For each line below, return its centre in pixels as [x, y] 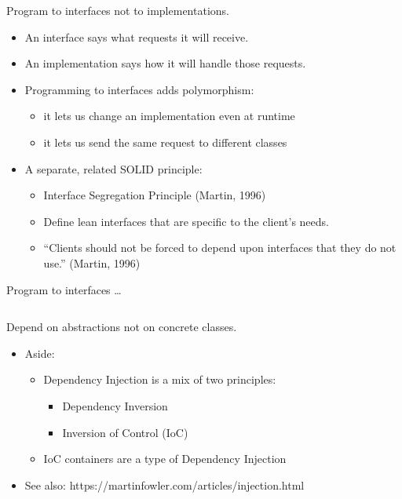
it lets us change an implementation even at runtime [169, 116]
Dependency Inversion [115, 405]
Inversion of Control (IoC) [125, 432]
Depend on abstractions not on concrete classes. [122, 327]
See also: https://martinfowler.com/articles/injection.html [164, 484]
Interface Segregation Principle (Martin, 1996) [155, 195]
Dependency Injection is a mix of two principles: [160, 379]
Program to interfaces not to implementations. [118, 10]
